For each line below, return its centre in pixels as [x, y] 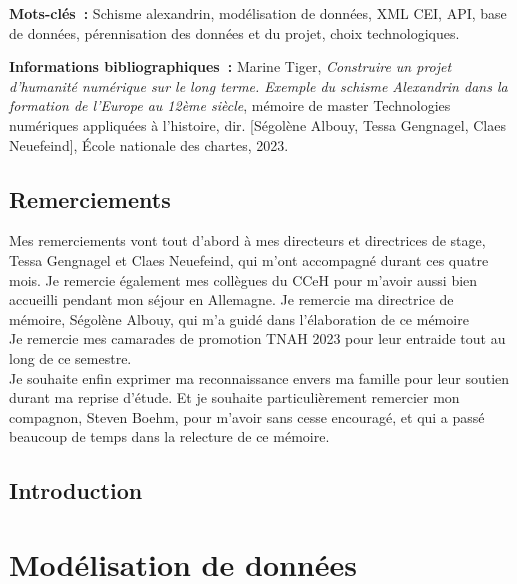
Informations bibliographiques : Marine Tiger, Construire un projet [230, 66]
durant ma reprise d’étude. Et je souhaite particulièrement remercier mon [234, 397]
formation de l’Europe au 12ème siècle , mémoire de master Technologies [230, 105]
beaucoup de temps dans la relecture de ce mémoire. [169, 436]
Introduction [76, 490]
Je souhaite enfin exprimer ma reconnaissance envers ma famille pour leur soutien [259, 377]
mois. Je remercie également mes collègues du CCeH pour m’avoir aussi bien [243, 279]
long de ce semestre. [70, 357]
